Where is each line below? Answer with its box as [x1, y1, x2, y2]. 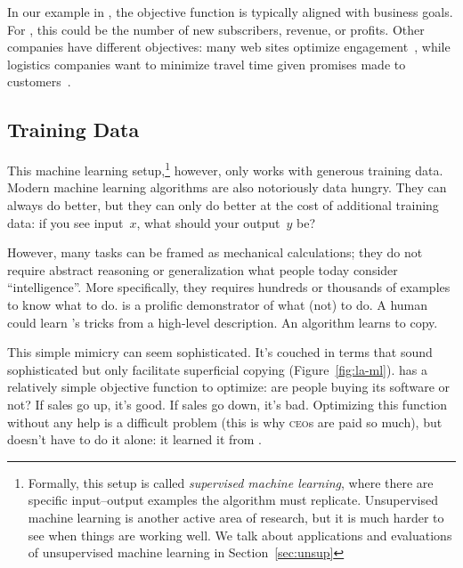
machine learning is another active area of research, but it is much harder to [28, 507, 444, 526]
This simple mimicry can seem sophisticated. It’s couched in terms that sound [7, 343, 433, 361]
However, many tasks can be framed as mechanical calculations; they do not [7, 243, 423, 262]
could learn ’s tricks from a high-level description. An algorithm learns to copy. [7, 312, 438, 331]
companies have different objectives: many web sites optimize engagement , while [7, 37, 451, 56]
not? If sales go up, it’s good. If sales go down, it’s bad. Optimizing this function [7, 394, 448, 413]
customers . [7, 72, 71, 91]
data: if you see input [7, 213, 124, 231]
